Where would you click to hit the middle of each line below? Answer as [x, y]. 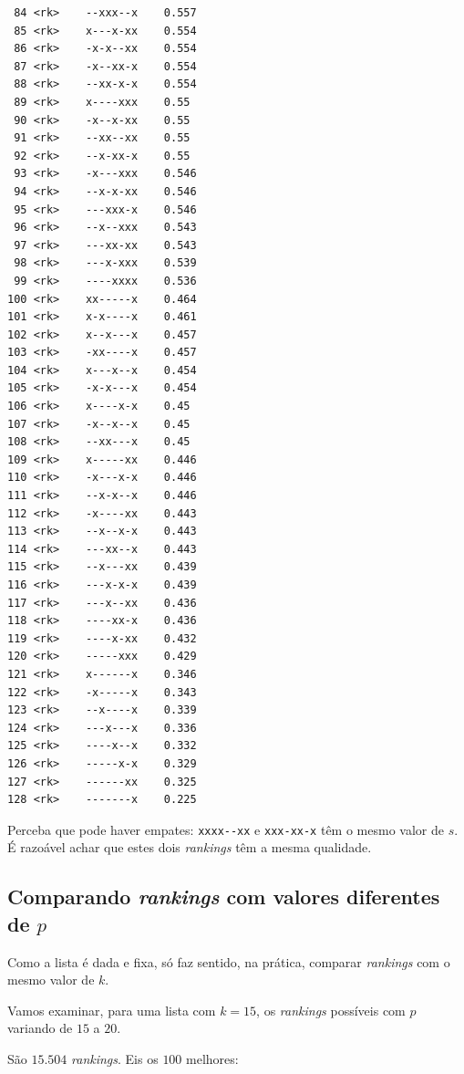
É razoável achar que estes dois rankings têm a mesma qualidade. [190, 847]
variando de [40, 1028]
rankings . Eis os [115, 1058]
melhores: [212, 1058]
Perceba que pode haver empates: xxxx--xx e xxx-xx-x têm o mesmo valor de [226, 829]
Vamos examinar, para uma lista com [112, 1010]
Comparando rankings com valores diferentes [224, 897]
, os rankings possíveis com [331, 1010]
